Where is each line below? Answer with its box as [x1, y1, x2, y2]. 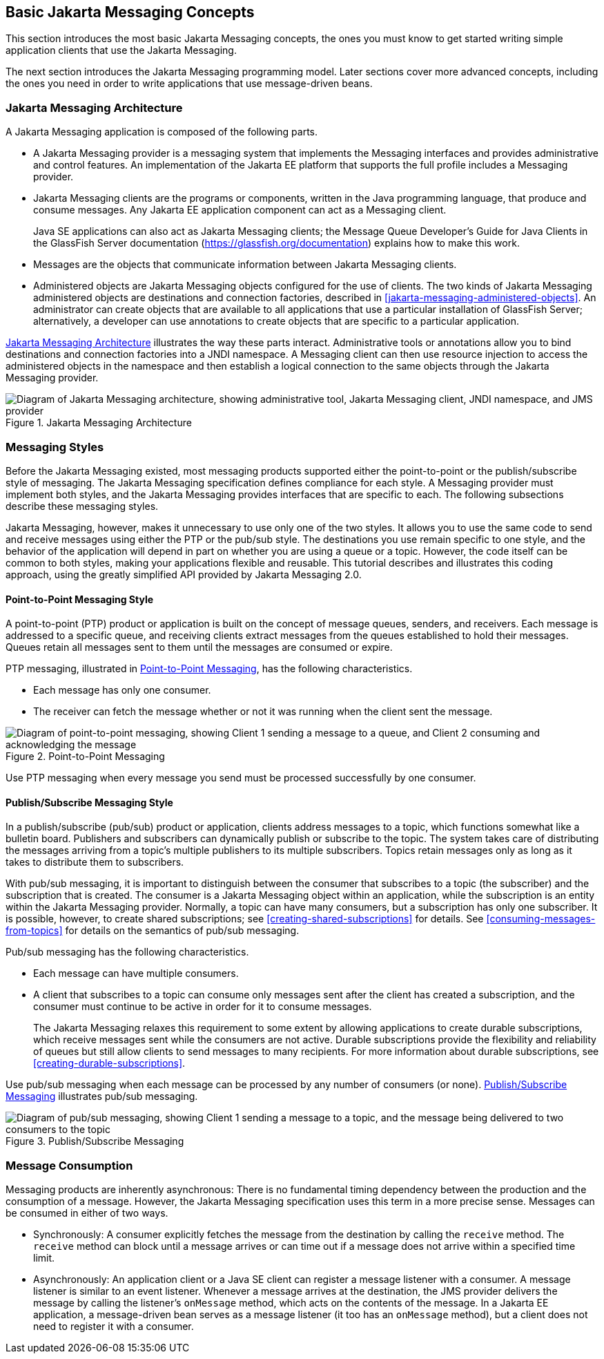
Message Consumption [6, 1158, 133, 1172]
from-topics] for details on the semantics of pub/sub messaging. [6, 924, 300, 937]
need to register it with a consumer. [33, 1320, 194, 1333]
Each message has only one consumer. [33, 684, 211, 696]
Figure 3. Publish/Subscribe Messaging [6, 1135, 184, 1148]
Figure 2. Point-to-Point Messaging [6, 750, 165, 763]
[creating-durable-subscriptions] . [33, 1057, 186, 1070]
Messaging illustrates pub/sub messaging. [6, 1090, 198, 1103]
